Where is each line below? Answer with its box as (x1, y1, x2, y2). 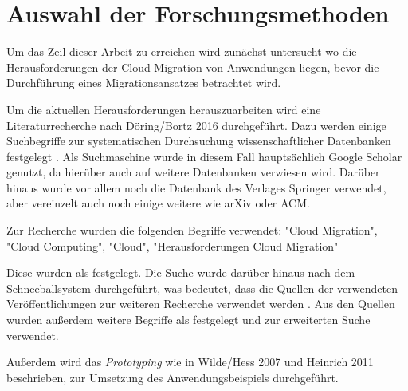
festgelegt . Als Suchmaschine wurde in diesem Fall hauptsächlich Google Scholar (6, 148, 402, 164)
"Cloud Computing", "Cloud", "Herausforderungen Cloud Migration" (6, 237, 339, 254)
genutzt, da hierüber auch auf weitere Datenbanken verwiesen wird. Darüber (6, 164, 380, 180)
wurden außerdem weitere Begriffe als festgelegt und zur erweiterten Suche (6, 311, 371, 328)
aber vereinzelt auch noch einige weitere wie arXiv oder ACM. (6, 195, 310, 211)
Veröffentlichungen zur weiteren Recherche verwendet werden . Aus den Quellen (6, 295, 395, 312)
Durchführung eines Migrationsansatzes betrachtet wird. (6, 74, 281, 91)
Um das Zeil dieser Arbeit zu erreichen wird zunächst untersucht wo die (6, 43, 357, 60)
